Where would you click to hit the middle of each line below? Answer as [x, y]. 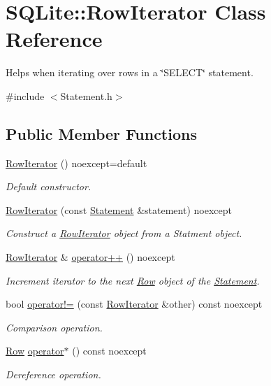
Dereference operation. [53, 374]
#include [25, 95]
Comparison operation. [54, 327]
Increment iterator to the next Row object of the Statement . [133, 280]
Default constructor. [49, 186]
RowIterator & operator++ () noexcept [90, 257]
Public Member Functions [101, 133]
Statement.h [86, 95]
